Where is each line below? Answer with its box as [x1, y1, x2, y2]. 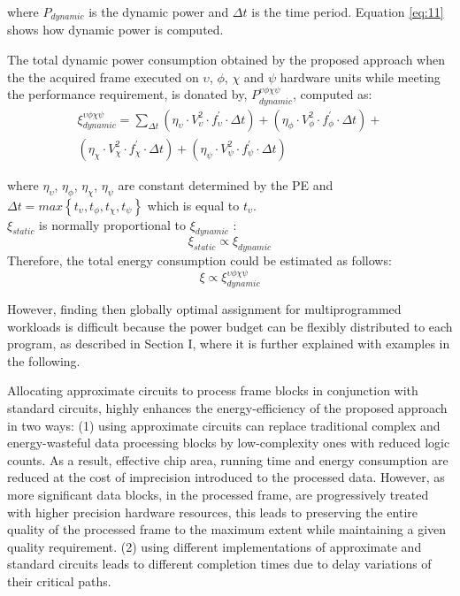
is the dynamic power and [88, 3, 229, 20]
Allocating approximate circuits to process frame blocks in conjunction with [7, 381, 418, 400]
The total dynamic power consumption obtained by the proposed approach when [7, 50, 445, 69]
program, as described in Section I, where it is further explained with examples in [7, 334, 450, 353]
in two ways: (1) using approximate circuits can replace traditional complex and [7, 416, 441, 434]
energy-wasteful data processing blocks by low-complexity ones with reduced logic [7, 433, 450, 452]
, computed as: [293, 85, 372, 103]
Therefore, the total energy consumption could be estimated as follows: [7, 251, 392, 270]
